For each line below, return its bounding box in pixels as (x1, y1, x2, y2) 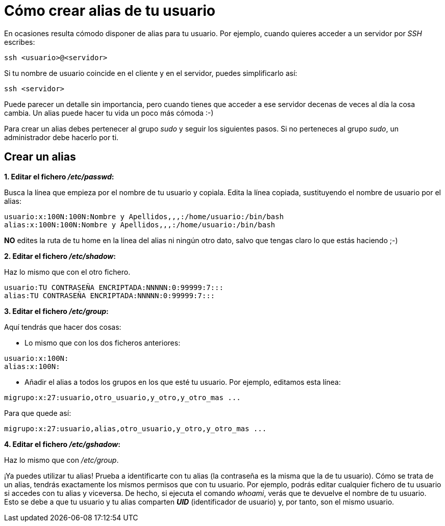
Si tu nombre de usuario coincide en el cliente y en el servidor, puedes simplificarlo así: (4, 68, 298, 77)
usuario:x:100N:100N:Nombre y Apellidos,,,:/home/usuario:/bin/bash (4, 212, 284, 221)
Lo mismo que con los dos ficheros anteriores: (24, 338, 181, 347)
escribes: (4, 37, 35, 46)
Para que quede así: (4, 408, 71, 417)
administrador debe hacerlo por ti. (4, 133, 119, 142)
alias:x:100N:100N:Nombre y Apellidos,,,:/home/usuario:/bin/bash (4, 220, 276, 229)
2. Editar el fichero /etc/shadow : (4, 251, 116, 260)
